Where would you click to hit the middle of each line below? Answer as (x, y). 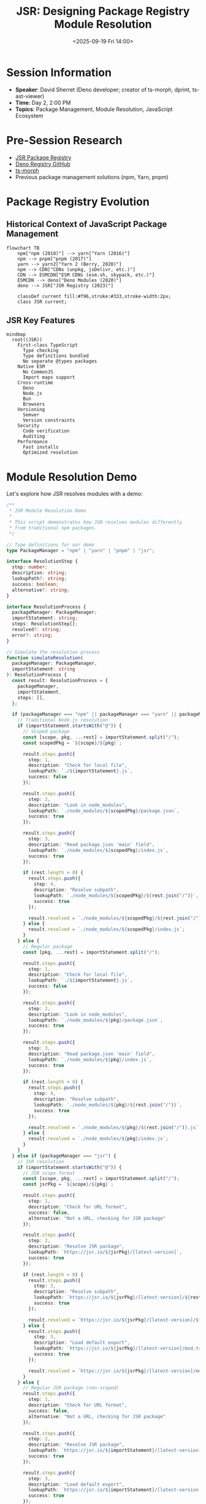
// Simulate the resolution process (53, 652)
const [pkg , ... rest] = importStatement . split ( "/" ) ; (91, 952)
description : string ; (40, 573)
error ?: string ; (32, 635)
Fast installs (41, 447)
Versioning (31, 410)
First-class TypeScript (48, 345)
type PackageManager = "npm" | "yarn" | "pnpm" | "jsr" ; (81, 550)
